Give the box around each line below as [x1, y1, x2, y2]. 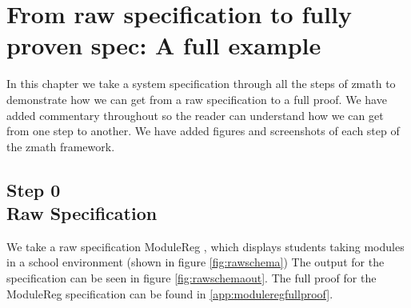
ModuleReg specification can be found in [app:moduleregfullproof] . [6, 285, 333, 302]
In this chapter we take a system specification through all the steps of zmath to [6, 75, 396, 92]
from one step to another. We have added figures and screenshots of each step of [6, 122, 400, 139]
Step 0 [6, 177, 61, 202]
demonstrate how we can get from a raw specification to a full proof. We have [6, 90, 387, 107]
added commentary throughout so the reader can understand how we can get [6, 106, 384, 123]
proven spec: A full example [6, 29, 321, 62]
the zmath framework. [6, 138, 115, 154]
